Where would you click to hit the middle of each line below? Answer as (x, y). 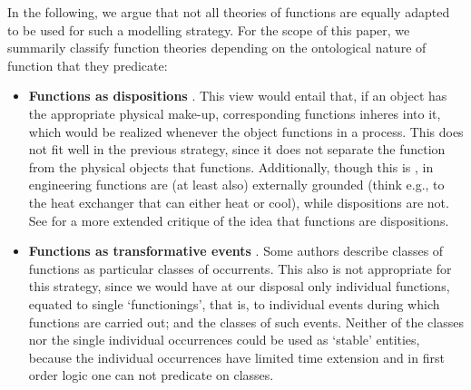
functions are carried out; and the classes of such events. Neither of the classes (246, 322)
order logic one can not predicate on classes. (151, 375)
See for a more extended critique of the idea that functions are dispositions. (239, 220)
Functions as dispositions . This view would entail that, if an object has (238, 96)
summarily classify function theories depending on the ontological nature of (217, 48)
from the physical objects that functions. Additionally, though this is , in (231, 166)
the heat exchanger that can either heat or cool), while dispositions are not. (239, 202)
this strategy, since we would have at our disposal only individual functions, (239, 286)
